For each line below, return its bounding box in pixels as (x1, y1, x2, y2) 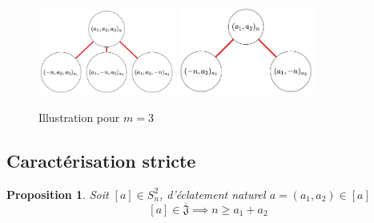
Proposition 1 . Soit (6, 185, 109, 202)
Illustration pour (38, 109, 120, 126)
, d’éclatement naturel (159, 185, 266, 202)
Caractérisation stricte (6, 148, 196, 173)
